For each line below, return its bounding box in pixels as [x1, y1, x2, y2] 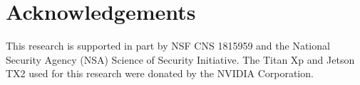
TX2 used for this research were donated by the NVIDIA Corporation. [6, 66, 314, 81]
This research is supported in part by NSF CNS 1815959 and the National [6, 38, 330, 53]
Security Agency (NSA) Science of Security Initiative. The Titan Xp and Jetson [6, 52, 355, 67]
